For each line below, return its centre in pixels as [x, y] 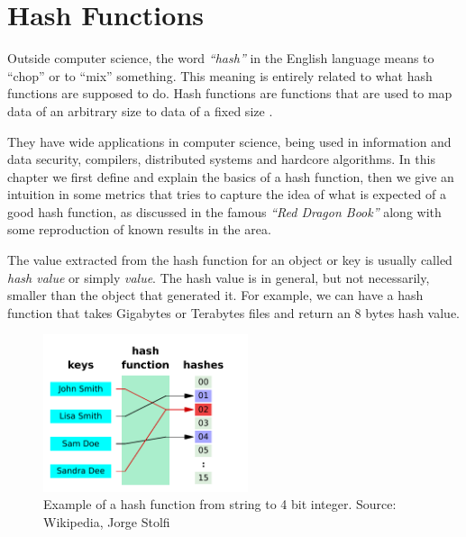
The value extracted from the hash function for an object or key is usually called [230, 260]
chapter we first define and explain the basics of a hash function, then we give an [231, 176]
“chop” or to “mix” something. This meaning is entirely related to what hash [220, 75]
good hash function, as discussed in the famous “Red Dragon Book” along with [224, 211]
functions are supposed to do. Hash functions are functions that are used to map [230, 93]
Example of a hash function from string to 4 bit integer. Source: [220, 504]
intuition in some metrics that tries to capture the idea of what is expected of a [227, 194]
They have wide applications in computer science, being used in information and [229, 141]
